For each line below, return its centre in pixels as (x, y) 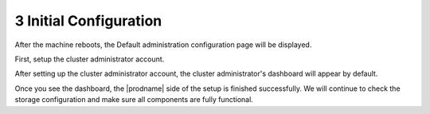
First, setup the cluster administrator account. (90, 59)
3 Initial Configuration (88, 21)
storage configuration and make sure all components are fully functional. (134, 100)
